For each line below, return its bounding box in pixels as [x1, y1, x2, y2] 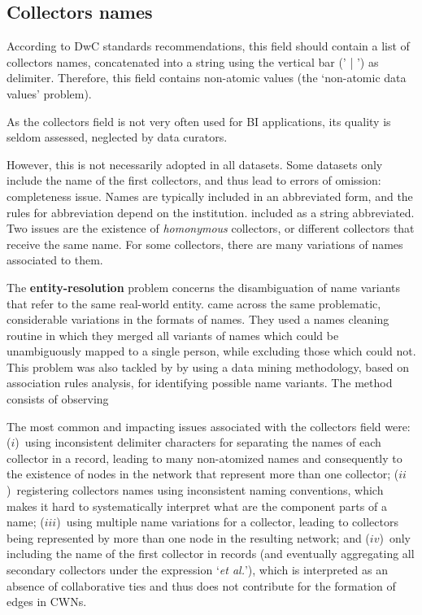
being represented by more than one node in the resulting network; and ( [7, 529, 370, 546]
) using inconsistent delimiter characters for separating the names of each [15, 434, 381, 451]
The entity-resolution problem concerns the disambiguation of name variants [7, 278, 401, 295]
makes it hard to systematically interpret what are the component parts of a [7, 497, 387, 514]
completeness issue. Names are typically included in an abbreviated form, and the [7, 187, 413, 204]
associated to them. [7, 251, 103, 268]
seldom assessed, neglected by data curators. [7, 129, 228, 146]
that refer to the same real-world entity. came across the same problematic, [7, 294, 381, 312]
